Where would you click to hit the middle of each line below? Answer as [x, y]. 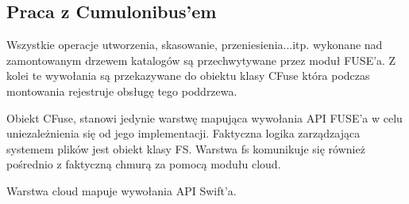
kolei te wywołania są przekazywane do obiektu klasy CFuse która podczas [188, 76]
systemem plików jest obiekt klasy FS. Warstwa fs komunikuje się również [186, 148]
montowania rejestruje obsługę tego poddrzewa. [122, 91]
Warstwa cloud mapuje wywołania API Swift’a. [122, 190]
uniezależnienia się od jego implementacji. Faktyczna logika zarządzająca [183, 133]
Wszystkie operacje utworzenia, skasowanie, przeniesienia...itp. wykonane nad [195, 45]
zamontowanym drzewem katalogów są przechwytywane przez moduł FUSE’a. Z [201, 60]
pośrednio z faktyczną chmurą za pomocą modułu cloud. [144, 164]
